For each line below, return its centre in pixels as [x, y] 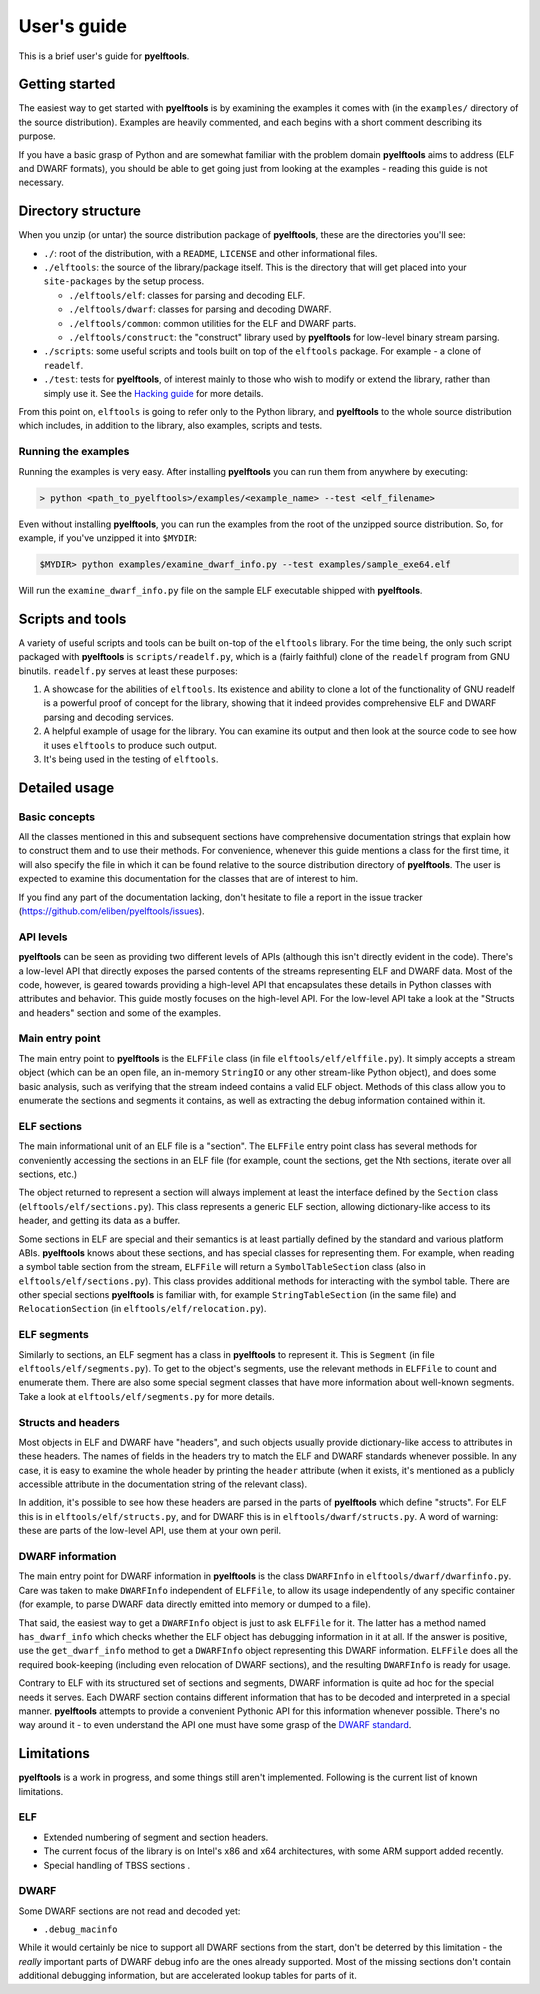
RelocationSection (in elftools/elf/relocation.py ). [142, 1309]
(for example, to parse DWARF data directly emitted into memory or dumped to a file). [195, 1604]
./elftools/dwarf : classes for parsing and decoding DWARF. [200, 309]
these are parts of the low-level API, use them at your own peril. [150, 1531]
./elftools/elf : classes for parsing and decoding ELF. [186, 295]
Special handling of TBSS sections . [117, 1865]
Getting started [67, 84]
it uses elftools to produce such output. [130, 745]
